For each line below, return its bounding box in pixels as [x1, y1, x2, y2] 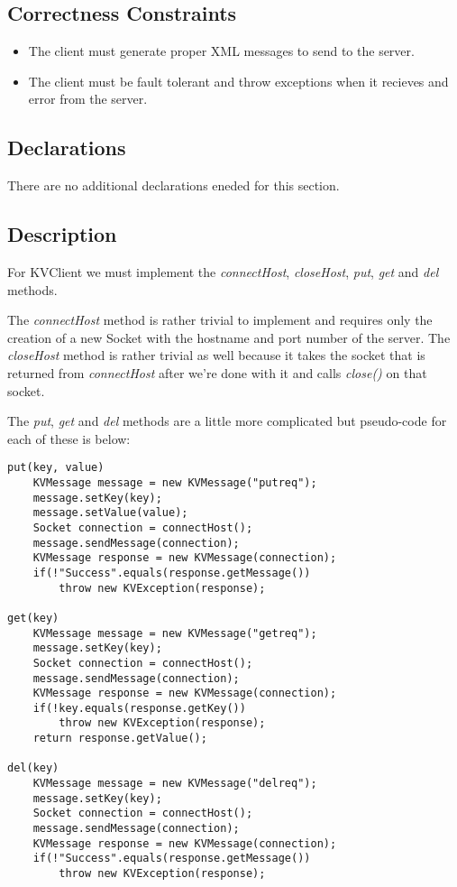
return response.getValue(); [32, 732, 207, 745]
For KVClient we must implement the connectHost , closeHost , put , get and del [7, 262, 439, 281]
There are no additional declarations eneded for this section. [7, 176, 340, 195]
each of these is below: [7, 429, 131, 448]
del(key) [7, 762, 59, 775]
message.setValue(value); [32, 506, 188, 520]
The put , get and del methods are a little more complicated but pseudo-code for [7, 411, 447, 430]
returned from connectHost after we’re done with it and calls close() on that [7, 363, 427, 382]
